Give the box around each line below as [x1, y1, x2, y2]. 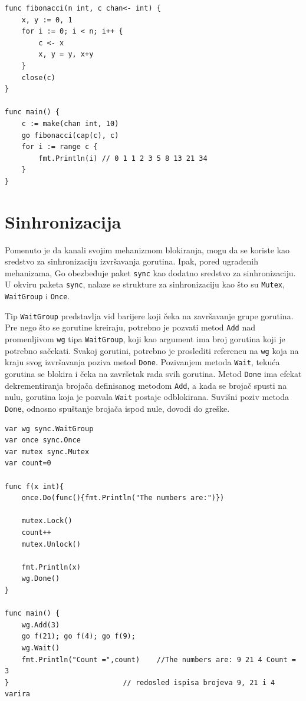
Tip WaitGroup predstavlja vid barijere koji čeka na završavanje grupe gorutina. [5, 309, 294, 322]
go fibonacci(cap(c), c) [21, 131, 119, 140]
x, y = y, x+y [38, 50, 94, 59]
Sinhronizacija [5, 209, 121, 233]
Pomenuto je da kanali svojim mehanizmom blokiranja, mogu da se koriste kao [5, 243, 290, 256]
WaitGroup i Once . [5, 290, 70, 302]
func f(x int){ [5, 482, 64, 491]
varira [5, 690, 30, 699]
